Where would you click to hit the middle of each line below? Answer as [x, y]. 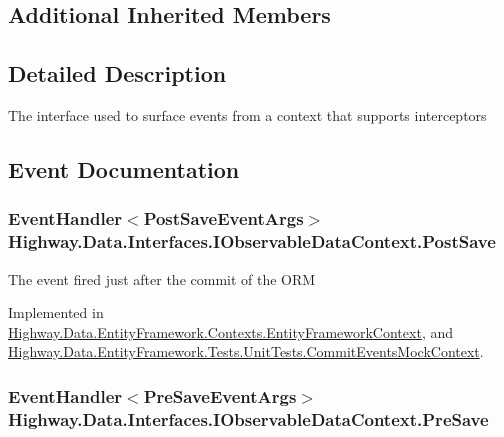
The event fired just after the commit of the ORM [162, 278]
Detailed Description [117, 73]
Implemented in [56, 312]
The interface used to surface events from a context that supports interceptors [247, 114]
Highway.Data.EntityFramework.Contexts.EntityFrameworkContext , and [230, 331]
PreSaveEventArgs [220, 395]
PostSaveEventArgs [223, 218]
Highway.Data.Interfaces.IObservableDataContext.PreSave [248, 418]
